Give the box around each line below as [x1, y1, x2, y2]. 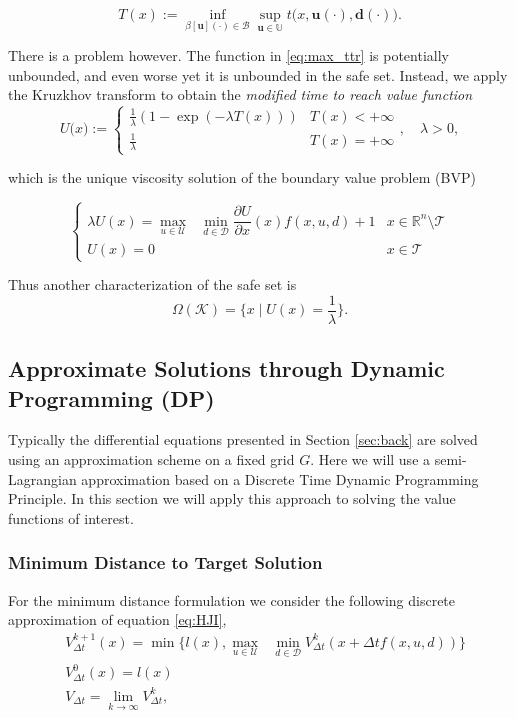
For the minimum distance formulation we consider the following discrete [8, 589, 456, 610]
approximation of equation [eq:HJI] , [8, 609, 227, 630]
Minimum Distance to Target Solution [8, 550, 323, 575]
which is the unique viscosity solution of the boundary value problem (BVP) [8, 167, 476, 188]
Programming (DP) [8, 382, 215, 413]
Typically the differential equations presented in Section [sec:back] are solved [8, 429, 478, 450]
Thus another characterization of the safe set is [8, 274, 297, 295]
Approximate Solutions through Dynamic [8, 353, 445, 384]
